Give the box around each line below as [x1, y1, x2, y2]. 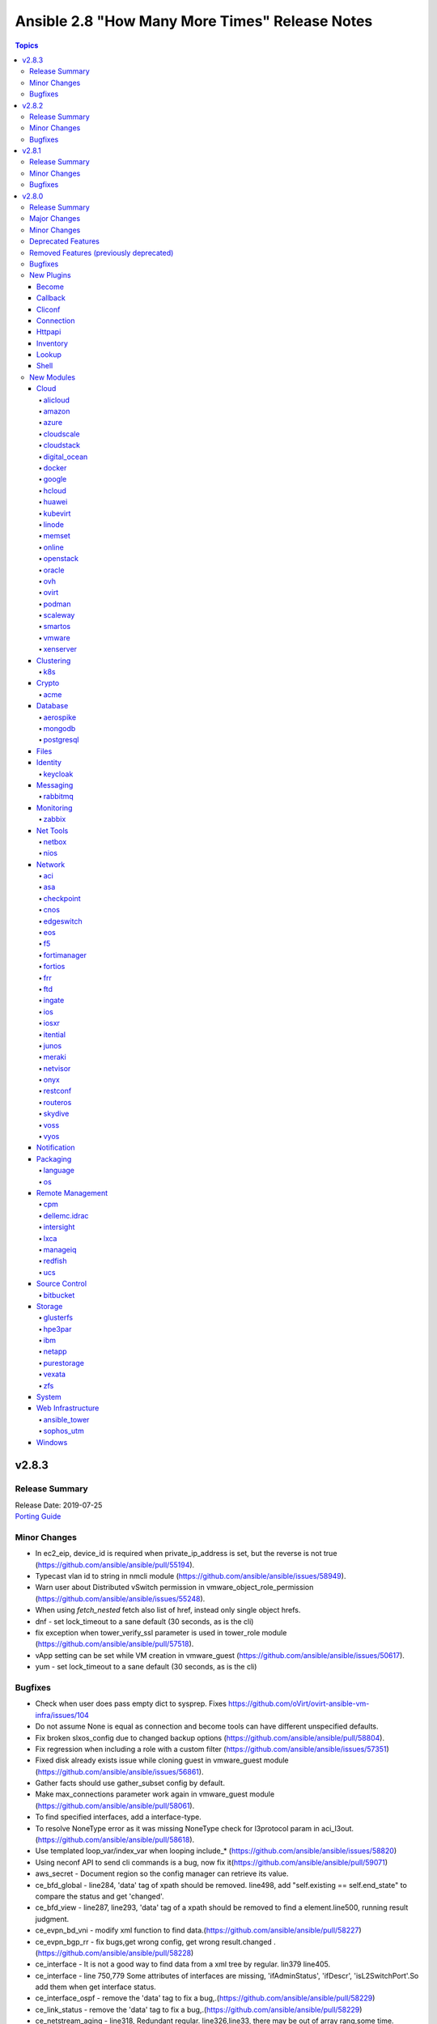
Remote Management [36, 1188, 108, 1197]
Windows [36, 1437, 68, 1447]
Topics [15, 40, 39, 50]
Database [36, 701, 69, 711]
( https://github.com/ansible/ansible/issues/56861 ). [35, 1767, 204, 1776]
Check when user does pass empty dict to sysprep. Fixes [35, 1699, 227, 1708]
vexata [43, 1369, 66, 1380]
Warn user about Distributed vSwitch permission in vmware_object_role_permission [35, 1583, 314, 1592]
